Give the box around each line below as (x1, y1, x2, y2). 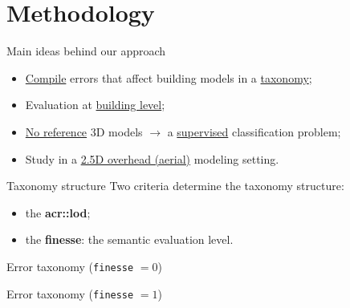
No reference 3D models (25, 123, 143, 140)
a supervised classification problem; (167, 123, 341, 140)
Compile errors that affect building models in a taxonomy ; (25, 69, 312, 86)
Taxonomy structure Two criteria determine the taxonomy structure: (6, 177, 344, 194)
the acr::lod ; (25, 204, 91, 221)
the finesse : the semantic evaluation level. (25, 231, 234, 248)
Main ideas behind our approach (6, 43, 166, 59)
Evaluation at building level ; (25, 96, 165, 113)
